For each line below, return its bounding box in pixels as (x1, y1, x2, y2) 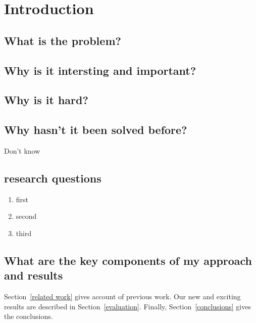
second (16, 211, 37, 221)
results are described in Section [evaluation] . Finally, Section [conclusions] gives (4, 301, 251, 311)
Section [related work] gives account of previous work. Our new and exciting (4, 291, 241, 302)
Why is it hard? (4, 92, 88, 108)
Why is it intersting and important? (4, 62, 196, 78)
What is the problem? (4, 32, 121, 48)
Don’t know (4, 145, 40, 156)
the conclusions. (4, 311, 53, 321)
